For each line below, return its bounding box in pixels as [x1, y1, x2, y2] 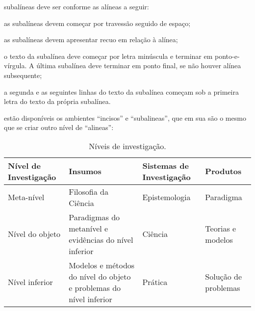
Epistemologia [142, 191, 191, 203]
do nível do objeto [69, 270, 131, 282]
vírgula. [4, 60, 27, 71]
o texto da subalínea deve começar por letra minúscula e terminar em [4, 51, 213, 61]
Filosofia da [69, 185, 108, 197]
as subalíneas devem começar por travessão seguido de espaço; [4, 18, 191, 28]
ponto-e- [215, 51, 240, 61]
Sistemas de [142, 159, 189, 171]
